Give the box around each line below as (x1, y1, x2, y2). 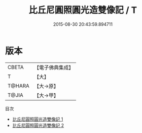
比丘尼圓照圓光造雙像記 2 (12, 122, 64, 128)
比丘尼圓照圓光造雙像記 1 (12, 116, 63, 122)
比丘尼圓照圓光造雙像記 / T (29, 4, 137, 16)
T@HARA (7, 82, 30, 89)
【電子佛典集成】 (34, 64, 74, 71)
